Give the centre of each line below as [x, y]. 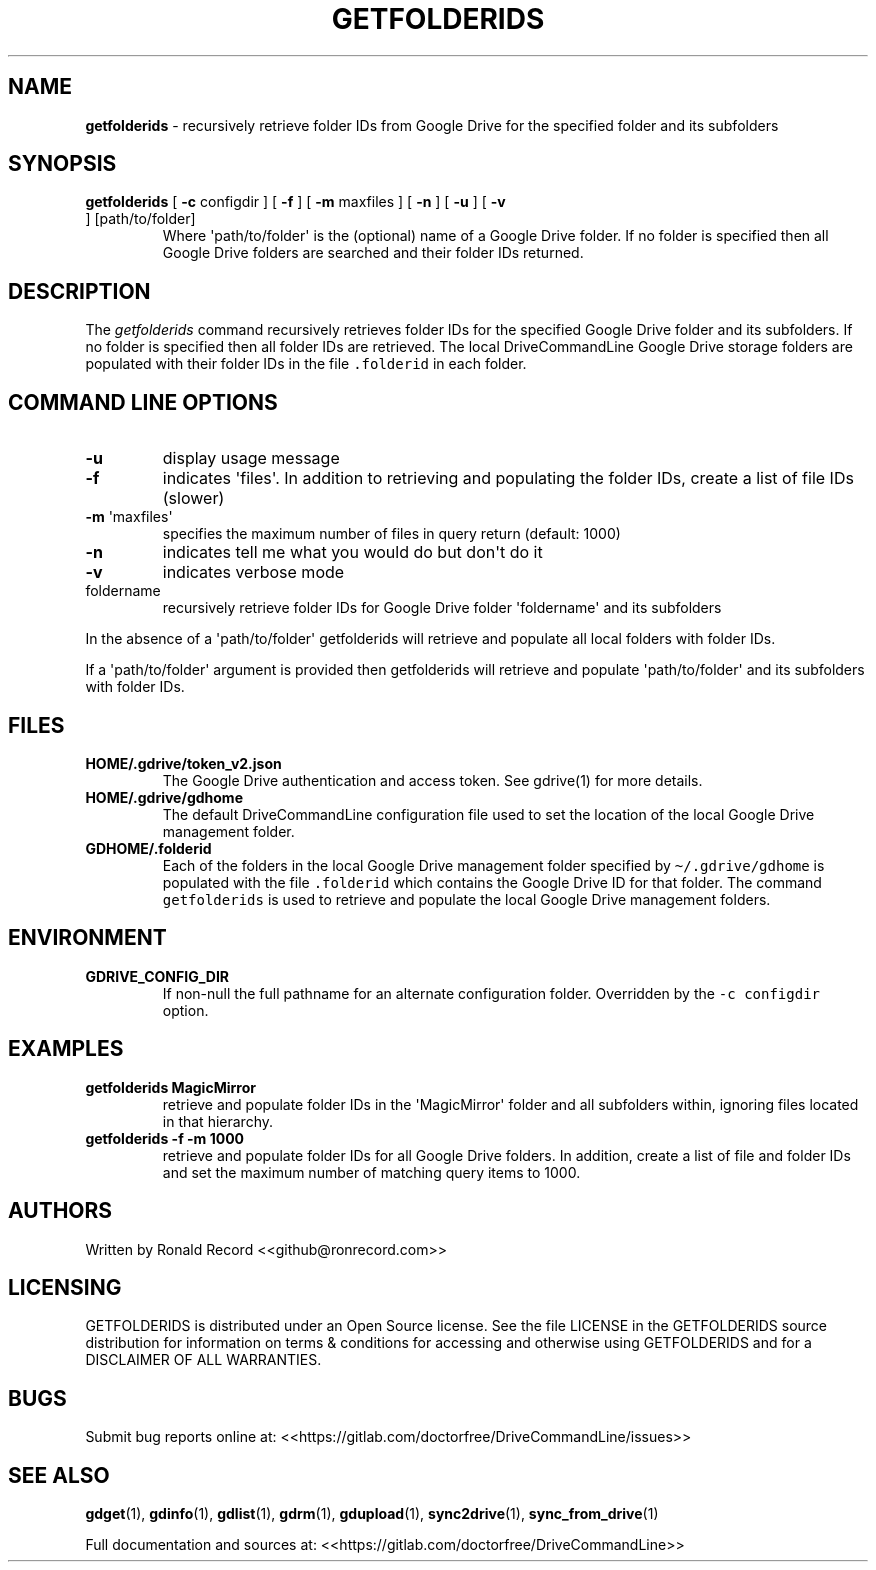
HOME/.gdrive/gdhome [164, 797]
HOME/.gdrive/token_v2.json [183, 763]
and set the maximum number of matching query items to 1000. [371, 1172]
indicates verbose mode [253, 572]
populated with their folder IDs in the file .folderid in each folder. [306, 364]
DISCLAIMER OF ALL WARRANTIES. [203, 1360]
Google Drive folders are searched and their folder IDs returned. [373, 253]
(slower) [193, 498]
